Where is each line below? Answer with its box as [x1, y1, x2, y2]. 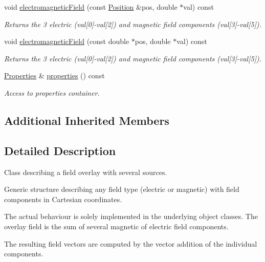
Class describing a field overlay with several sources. [4, 166, 167, 177]
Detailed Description [4, 142, 116, 158]
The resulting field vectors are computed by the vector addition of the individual [4, 238, 257, 249]
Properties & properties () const [4, 70, 105, 81]
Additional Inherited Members [4, 112, 169, 128]
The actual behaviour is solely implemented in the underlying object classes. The [4, 211, 258, 222]
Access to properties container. [4, 87, 100, 98]
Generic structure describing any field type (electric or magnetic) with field [4, 184, 239, 194]
